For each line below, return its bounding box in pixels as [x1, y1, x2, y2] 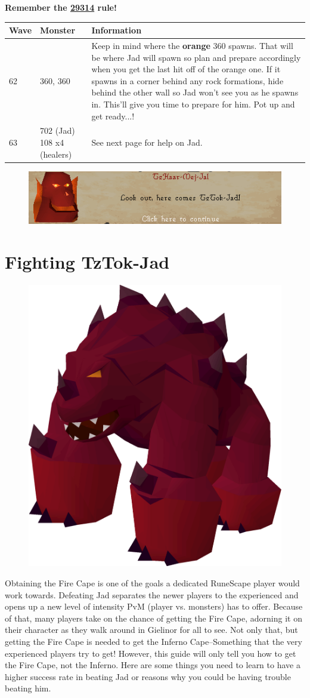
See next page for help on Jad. [91, 136, 203, 148]
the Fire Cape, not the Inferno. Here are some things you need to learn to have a [5, 659, 300, 671]
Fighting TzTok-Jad [5, 250, 170, 274]
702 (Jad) [40, 124, 75, 137]
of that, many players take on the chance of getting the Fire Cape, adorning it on [5, 611, 302, 624]
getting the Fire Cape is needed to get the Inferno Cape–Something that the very [5, 635, 302, 647]
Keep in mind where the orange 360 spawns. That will [91, 39, 293, 51]
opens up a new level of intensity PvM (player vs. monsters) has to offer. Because [5, 600, 303, 613]
